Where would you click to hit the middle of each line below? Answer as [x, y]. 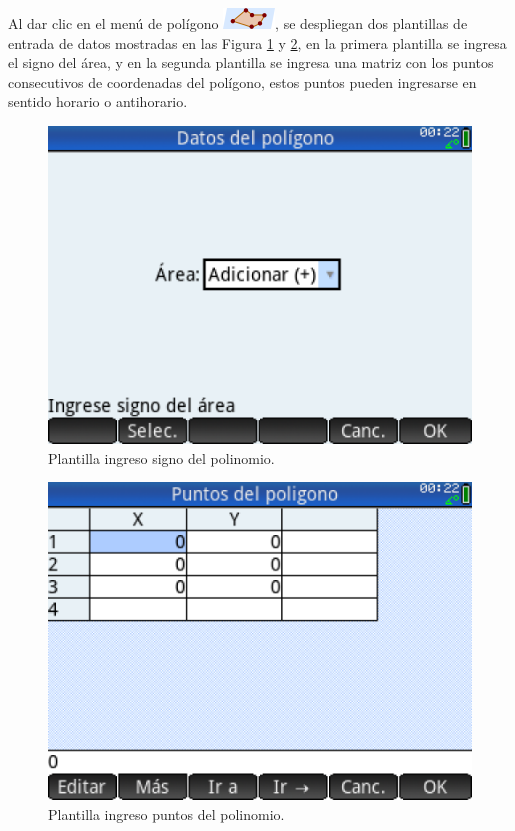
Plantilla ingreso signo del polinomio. [161, 457]
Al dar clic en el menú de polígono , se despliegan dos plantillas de [238, 23]
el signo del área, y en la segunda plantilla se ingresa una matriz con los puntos [251, 62]
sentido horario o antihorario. [98, 101]
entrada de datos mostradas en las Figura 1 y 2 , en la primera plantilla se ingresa [257, 42]
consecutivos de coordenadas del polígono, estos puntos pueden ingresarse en [242, 81]
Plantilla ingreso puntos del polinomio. [166, 813]
